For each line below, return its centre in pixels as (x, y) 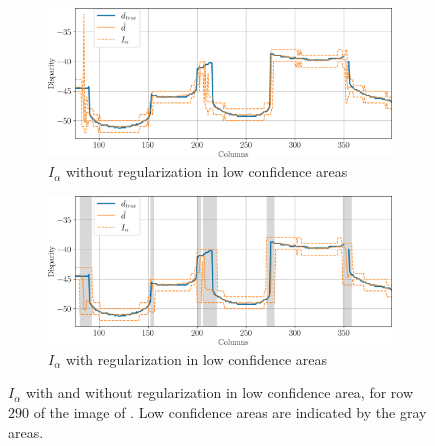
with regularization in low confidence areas (196, 358)
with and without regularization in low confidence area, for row (219, 392)
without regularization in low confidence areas (206, 171)
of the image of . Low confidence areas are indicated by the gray (230, 411)
